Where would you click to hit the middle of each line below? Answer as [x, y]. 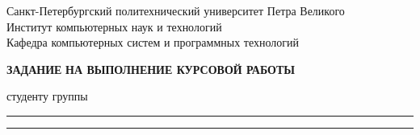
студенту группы [47, 96]
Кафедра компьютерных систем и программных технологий [153, 42]
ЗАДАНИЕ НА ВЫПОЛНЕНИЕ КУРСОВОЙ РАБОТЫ [151, 69]
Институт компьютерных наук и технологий [114, 26]
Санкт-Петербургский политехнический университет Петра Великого [176, 10]
